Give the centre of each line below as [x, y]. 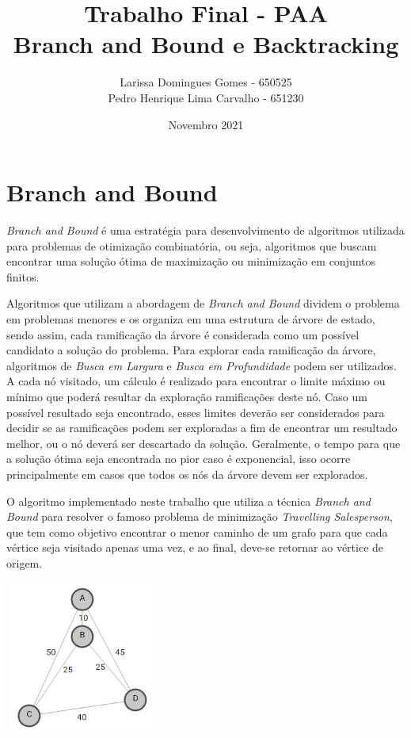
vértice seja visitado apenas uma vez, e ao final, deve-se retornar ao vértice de [195, 547]
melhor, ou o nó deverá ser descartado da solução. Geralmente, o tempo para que [204, 443]
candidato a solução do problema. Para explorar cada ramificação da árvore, [191, 350]
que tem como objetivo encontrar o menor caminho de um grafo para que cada [197, 532]
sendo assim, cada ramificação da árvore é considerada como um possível [183, 334]
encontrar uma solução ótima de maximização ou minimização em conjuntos [191, 261]
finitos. [23, 276]
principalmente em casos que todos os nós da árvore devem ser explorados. [187, 474]
